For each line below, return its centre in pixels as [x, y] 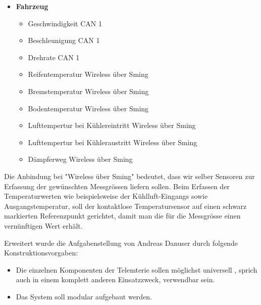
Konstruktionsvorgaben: [41, 253]
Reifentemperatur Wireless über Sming [88, 74]
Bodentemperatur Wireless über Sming [88, 108]
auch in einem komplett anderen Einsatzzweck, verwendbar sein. [115, 279]
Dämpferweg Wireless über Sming [80, 159]
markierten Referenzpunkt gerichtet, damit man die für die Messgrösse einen [122, 216]
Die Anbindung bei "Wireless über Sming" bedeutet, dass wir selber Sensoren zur [129, 176]
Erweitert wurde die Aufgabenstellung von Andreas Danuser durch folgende [121, 243]
